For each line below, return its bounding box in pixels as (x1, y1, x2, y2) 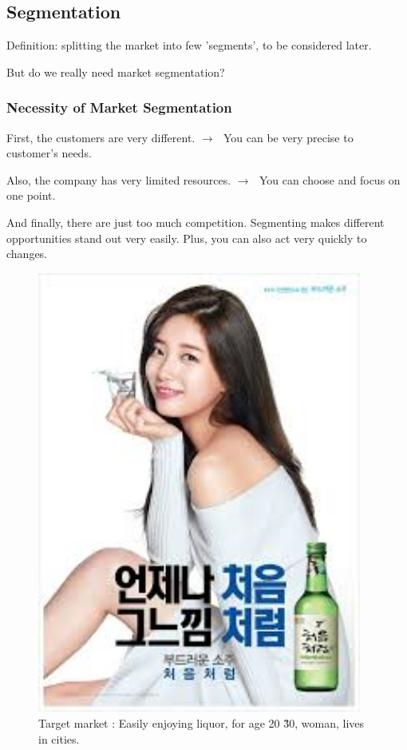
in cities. (38, 730, 80, 747)
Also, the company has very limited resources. (6, 171, 231, 188)
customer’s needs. (6, 145, 92, 161)
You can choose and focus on (259, 171, 401, 188)
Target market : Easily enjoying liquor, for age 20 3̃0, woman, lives (38, 715, 365, 731)
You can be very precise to (223, 129, 354, 145)
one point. (6, 187, 56, 204)
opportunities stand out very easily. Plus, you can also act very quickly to (6, 229, 367, 246)
